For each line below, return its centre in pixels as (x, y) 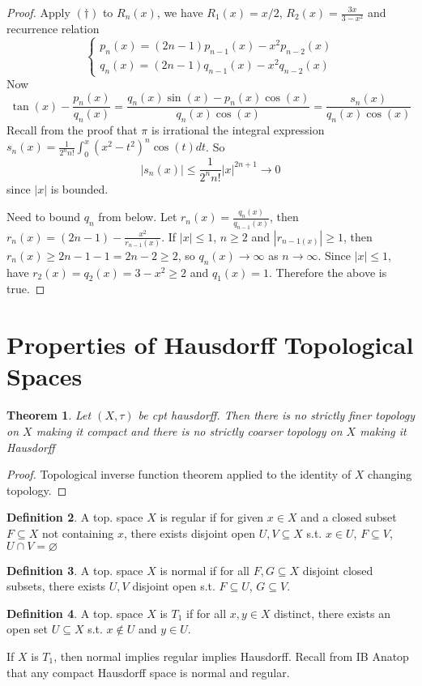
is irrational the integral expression (238, 130)
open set (28, 629)
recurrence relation (53, 29)
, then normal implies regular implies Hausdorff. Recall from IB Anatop (231, 656)
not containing (78, 533)
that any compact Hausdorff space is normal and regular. (148, 672)
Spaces (45, 376)
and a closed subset (349, 517)
